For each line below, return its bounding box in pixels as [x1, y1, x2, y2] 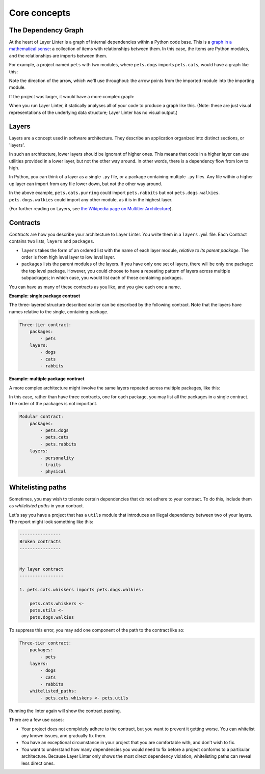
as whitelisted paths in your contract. [9, 503, 84, 509]
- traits [40, 462, 61, 468]
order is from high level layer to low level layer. [21, 254, 115, 260]
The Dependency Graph [9, 26, 84, 34]
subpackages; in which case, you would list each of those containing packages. [21, 275, 183, 281]
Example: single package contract [9, 293, 80, 299]
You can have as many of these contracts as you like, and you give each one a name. [9, 284, 181, 290]
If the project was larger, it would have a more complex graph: [9, 93, 134, 99]
